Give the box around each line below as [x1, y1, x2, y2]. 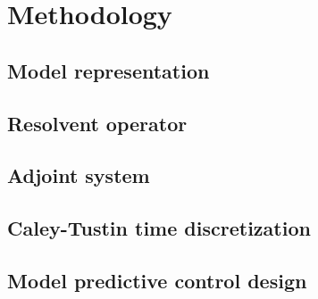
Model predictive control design [7, 266, 307, 294]
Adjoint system [7, 162, 150, 189]
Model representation [7, 56, 210, 84]
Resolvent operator [7, 109, 188, 137]
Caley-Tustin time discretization [7, 214, 311, 242]
